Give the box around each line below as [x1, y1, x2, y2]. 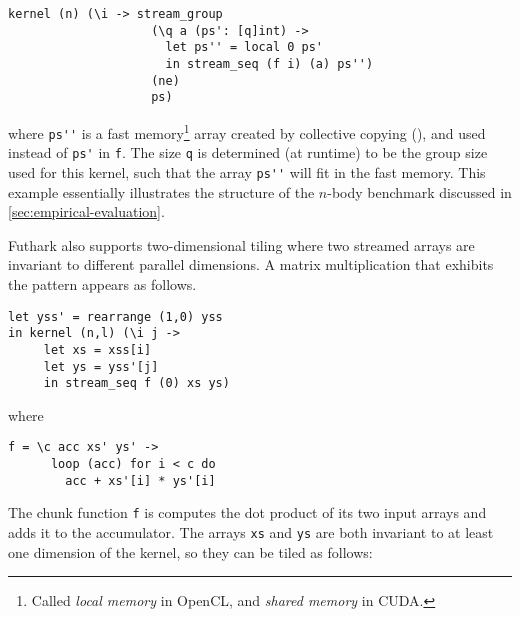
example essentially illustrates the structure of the [8, 181, 315, 202]
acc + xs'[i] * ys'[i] [65, 473, 216, 488]
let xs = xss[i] [43, 342, 152, 357]
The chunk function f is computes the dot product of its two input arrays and [8, 502, 487, 523]
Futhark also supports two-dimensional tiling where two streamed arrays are [8, 234, 475, 255]
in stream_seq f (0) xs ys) [43, 376, 230, 391]
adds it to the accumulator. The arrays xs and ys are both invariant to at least [8, 522, 494, 543]
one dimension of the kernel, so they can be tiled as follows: [8, 541, 373, 562]
